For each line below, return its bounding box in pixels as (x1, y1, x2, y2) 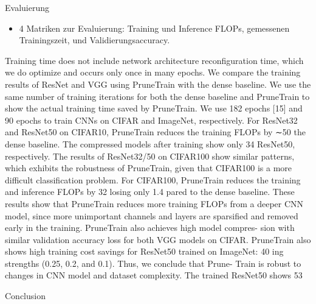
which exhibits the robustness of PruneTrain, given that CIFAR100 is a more (5, 161, 292, 174)
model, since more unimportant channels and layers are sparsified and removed (5, 209, 298, 222)
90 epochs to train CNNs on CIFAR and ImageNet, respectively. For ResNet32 (5, 113, 298, 126)
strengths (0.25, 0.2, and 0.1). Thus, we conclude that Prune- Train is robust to (5, 256, 301, 269)
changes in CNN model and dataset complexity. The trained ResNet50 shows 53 (5, 269, 303, 281)
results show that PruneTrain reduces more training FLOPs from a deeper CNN (5, 197, 304, 210)
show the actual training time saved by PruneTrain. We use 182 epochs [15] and (5, 102, 303, 115)
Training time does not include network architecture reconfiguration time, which (5, 54, 304, 66)
